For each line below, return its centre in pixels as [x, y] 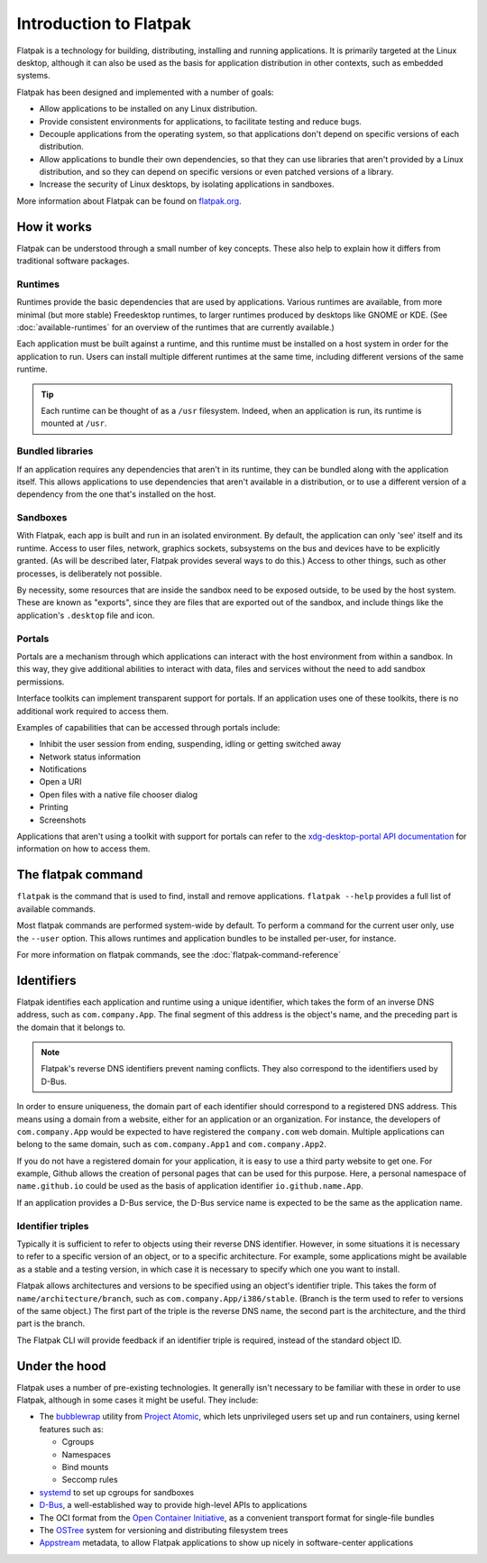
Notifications [63, 769]
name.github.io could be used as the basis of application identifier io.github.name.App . [190, 1186]
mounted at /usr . [74, 423]
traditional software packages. [73, 261]
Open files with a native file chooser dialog [119, 795]
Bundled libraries [55, 451]
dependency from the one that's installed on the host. [116, 494]
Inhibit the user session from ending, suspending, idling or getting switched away [190, 744]
